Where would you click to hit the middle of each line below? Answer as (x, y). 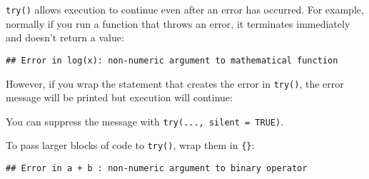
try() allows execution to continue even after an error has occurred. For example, (185, 9)
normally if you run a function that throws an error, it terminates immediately (178, 23)
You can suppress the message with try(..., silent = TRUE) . (145, 121)
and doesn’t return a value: (65, 37)
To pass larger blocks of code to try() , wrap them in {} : (130, 145)
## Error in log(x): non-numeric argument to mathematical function (172, 60)
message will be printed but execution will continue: (119, 97)
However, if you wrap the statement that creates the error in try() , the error (175, 83)
